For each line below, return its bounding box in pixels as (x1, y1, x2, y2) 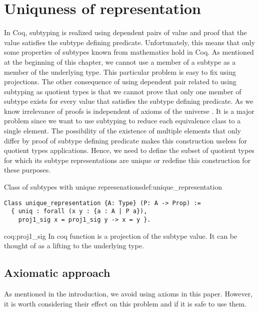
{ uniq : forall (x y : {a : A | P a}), (11, 208, 147, 215)
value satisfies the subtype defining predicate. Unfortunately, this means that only (4, 37, 255, 47)
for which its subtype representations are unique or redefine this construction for (4, 154, 251, 165)
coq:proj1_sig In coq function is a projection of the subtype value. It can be (4, 230, 237, 241)
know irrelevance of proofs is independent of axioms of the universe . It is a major (4, 105, 254, 116)
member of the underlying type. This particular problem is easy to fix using (4, 66, 236, 77)
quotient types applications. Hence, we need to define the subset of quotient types (4, 145, 254, 155)
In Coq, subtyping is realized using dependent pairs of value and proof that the (4, 27, 247, 38)
